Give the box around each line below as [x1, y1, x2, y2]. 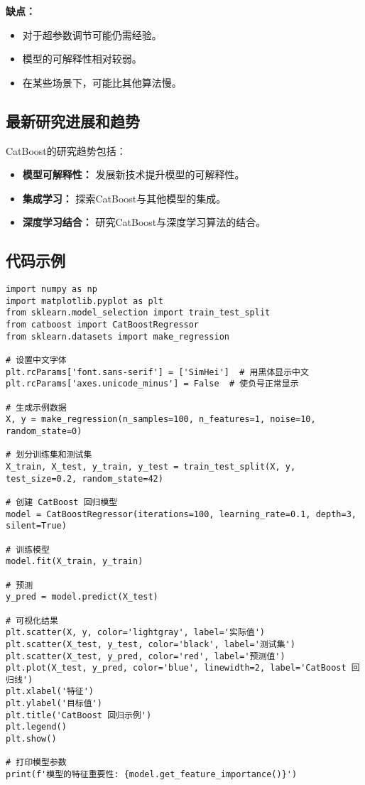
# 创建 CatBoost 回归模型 [6, 497, 118, 507]
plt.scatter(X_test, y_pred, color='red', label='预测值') [6, 651, 285, 661]
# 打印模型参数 [6, 757, 67, 768]
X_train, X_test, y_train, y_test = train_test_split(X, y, [6, 462, 296, 472]
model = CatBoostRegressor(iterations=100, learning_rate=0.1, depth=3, [6, 509, 356, 519]
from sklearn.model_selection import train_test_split [6, 308, 271, 318]
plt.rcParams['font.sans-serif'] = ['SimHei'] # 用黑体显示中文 [6, 367, 309, 377]
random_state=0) [6, 426, 82, 437]
